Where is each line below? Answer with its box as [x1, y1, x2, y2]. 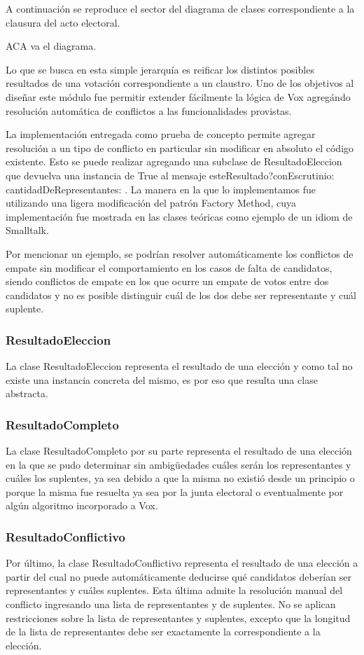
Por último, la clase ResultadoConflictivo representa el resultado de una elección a [6, 556, 358, 570]
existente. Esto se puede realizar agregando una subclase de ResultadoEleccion [6, 154, 342, 169]
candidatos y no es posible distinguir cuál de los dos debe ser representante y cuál [6, 287, 356, 302]
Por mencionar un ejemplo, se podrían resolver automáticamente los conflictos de [6, 246, 353, 261]
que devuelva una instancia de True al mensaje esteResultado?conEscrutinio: [6, 167, 335, 182]
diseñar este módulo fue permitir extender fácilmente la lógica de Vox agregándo [6, 89, 351, 104]
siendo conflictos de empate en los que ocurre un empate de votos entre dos [6, 274, 329, 289]
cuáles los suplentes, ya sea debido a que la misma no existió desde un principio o [6, 471, 355, 485]
